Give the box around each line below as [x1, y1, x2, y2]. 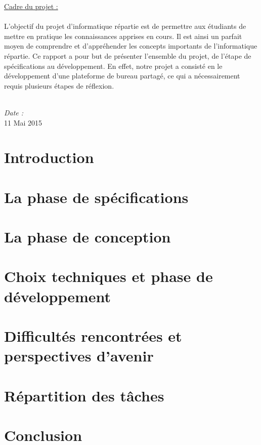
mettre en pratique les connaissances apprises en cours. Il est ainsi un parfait [4, 30, 242, 41]
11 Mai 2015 [4, 117, 42, 128]
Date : [4, 107, 24, 117]
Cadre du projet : [4, 1, 58, 11]
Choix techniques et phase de [4, 266, 213, 287]
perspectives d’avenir [4, 345, 154, 366]
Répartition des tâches [4, 385, 164, 406]
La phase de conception [4, 226, 171, 247]
